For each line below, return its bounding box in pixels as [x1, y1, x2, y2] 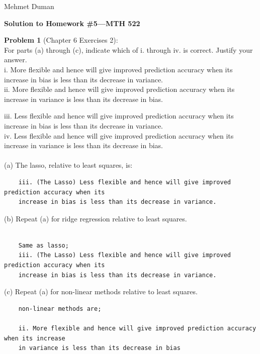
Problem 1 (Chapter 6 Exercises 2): [4, 35, 118, 45]
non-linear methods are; [18, 305, 102, 312]
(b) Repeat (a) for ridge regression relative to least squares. [4, 213, 187, 223]
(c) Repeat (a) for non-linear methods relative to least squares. [4, 286, 198, 297]
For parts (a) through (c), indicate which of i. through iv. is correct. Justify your [4, 44, 253, 55]
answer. [4, 54, 27, 65]
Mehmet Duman [4, 1, 54, 11]
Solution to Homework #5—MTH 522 [4, 18, 140, 28]
